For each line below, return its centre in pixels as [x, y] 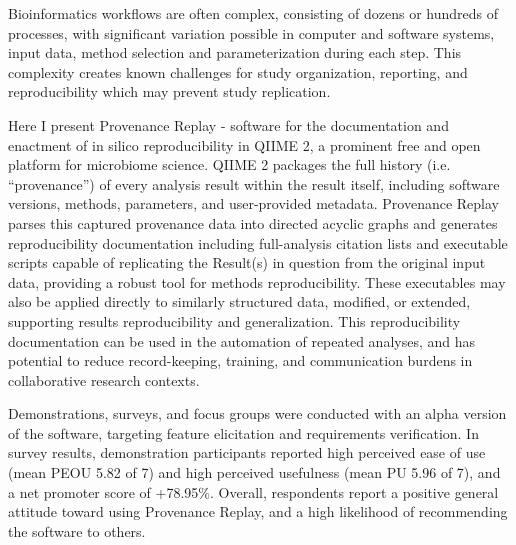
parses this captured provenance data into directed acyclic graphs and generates [253, 222]
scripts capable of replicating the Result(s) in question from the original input [247, 262]
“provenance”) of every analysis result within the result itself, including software [254, 183]
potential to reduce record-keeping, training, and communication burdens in [240, 360]
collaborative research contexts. [104, 379]
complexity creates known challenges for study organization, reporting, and [238, 71]
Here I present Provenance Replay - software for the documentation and [228, 124]
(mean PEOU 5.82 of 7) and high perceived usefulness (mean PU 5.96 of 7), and [254, 472]
